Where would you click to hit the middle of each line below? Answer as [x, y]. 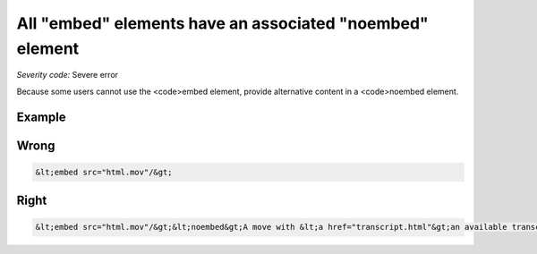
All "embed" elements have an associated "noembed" [222, 23]
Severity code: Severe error [68, 75]
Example [41, 117]
